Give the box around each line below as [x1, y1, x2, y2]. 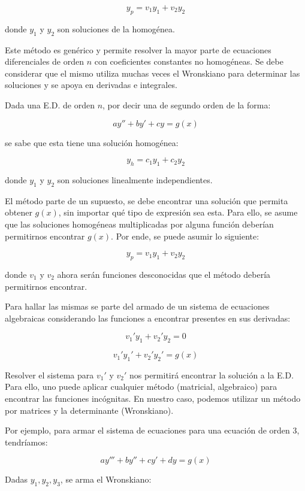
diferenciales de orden [5, 55, 84, 68]
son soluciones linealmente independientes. [57, 173, 213, 186]
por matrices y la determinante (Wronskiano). [5, 404, 174, 416]
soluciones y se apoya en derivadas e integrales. [5, 78, 177, 91]
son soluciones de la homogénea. [57, 22, 175, 35]
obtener [5, 206, 32, 219]
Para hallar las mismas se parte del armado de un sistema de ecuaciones [5, 300, 270, 313]
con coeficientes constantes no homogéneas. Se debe [94, 55, 283, 68]
